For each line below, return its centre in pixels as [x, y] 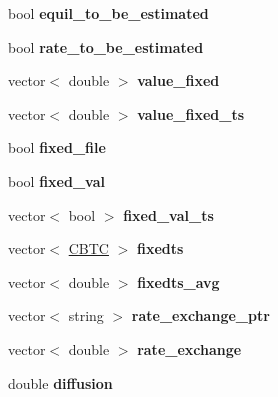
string [86, 315]
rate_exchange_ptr [200, 315]
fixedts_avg [178, 281]
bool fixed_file [57, 147]
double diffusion [60, 382]
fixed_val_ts [168, 214]
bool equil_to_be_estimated [108, 13]
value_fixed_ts [191, 113]
